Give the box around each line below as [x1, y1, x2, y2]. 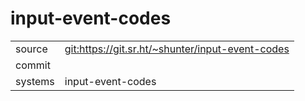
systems [15, 74, 55, 88]
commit [15, 58, 51, 72]
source [15, 42, 48, 56]
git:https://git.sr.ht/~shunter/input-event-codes [64, 42, 290, 56]
